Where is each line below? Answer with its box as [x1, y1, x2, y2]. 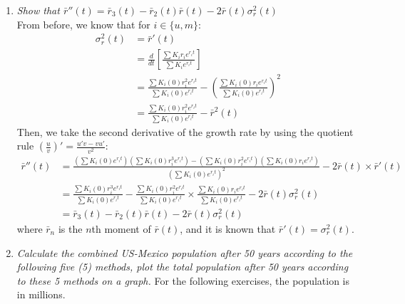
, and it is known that [180, 221, 276, 236]
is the [58, 221, 83, 236]
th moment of [91, 221, 151, 236]
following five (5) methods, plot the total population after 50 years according [16, 259, 349, 274]
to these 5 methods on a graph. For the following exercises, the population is [16, 273, 350, 288]
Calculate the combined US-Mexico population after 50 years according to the [16, 245, 353, 260]
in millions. [16, 287, 66, 302]
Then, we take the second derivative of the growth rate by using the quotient [16, 124, 354, 139]
